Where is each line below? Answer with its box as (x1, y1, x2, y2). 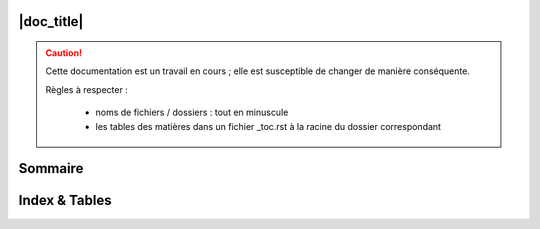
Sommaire (18, 160, 84, 177)
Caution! (45, 47, 83, 59)
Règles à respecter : (45, 83, 129, 95)
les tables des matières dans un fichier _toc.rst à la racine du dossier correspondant (95, 120, 442, 132)
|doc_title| (18, 13, 84, 30)
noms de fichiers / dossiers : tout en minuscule (95, 106, 289, 119)
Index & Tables (18, 192, 112, 209)
